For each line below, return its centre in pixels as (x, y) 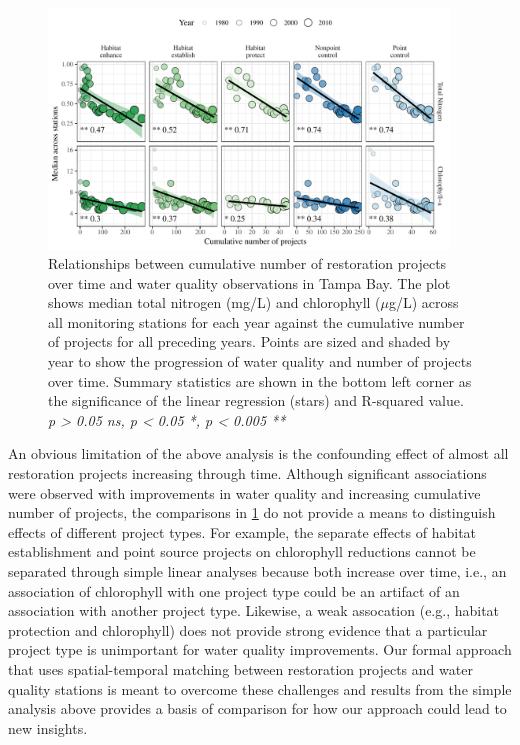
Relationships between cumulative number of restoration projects (247, 263)
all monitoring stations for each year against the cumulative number (256, 321)
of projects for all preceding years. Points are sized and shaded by (249, 341)
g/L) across (424, 302)
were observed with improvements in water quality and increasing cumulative (244, 492)
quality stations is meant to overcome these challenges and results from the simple (260, 688)
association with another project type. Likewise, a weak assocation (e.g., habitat (254, 610)
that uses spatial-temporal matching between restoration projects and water (240, 668)
